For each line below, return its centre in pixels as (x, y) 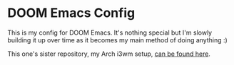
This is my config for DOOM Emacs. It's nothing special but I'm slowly (110, 32)
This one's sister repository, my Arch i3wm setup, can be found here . (109, 54)
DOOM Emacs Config (71, 13)
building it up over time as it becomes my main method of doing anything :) (118, 40)
